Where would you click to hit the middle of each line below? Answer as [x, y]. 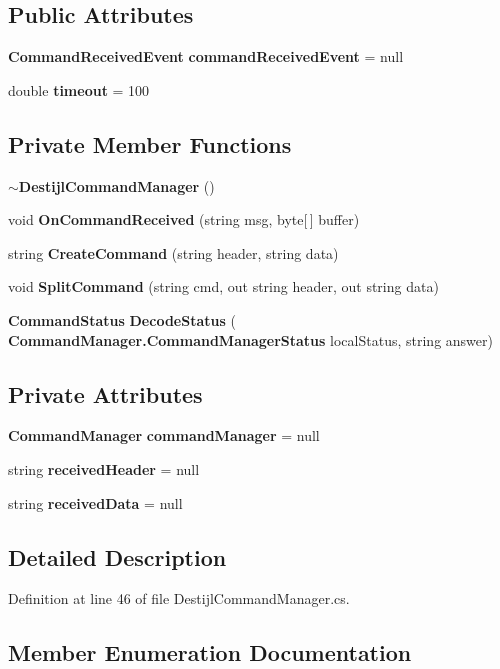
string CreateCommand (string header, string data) [173, 252]
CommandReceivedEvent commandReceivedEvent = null [206, 56]
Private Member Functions [150, 143]
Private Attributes [105, 393]
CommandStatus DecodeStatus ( [122, 319]
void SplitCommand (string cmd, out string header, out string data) [223, 286]
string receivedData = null [95, 502]
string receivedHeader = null [104, 468]
